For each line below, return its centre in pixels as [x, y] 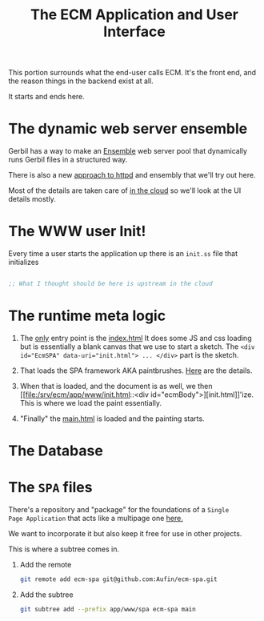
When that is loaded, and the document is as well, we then [116, 386]
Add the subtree [46, 595]
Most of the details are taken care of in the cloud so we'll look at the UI [125, 190]
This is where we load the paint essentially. [91, 403]
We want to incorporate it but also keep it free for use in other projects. [125, 533]
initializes [24, 262]
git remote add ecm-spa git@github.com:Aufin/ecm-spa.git [118, 579]
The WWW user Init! [77, 232]
